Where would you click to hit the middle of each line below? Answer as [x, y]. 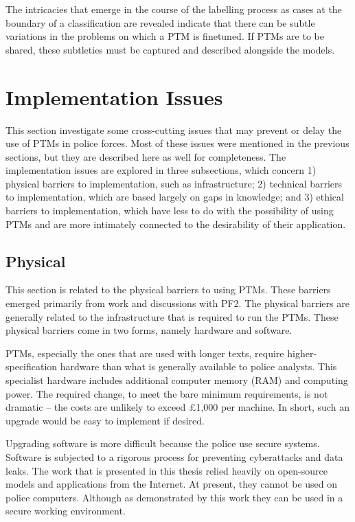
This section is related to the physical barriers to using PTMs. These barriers [168, 290]
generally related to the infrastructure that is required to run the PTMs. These [172, 316]
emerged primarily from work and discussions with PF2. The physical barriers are [177, 303]
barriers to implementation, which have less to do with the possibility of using [170, 211]
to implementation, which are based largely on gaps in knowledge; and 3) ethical [175, 197]
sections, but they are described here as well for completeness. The [146, 156]
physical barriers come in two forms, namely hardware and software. [149, 330]
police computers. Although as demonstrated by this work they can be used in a [174, 497]
